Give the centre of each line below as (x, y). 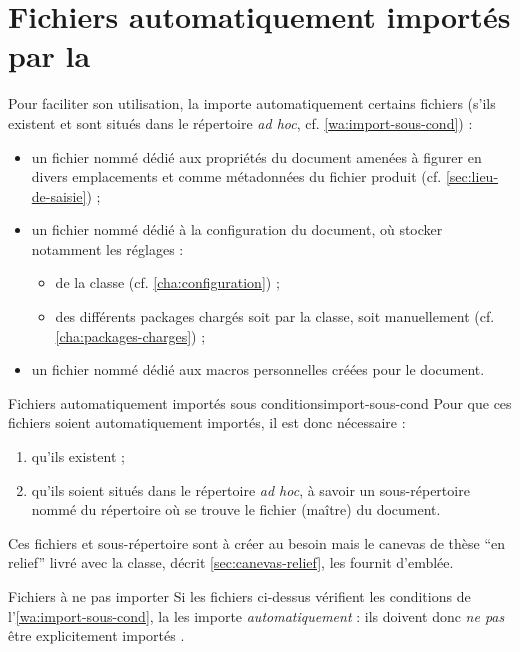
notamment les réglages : (107, 248)
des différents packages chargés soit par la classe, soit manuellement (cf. (275, 316)
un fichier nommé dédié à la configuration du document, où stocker (237, 229)
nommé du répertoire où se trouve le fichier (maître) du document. (236, 509)
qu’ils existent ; (78, 456)
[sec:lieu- (472, 176)
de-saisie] (59, 195)
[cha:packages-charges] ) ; (130, 335)
